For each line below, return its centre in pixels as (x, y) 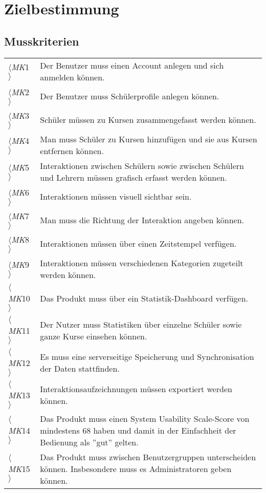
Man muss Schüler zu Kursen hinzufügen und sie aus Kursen (149, 139)
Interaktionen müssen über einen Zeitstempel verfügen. (138, 244)
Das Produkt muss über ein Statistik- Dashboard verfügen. (144, 298)
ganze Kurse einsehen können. (94, 336)
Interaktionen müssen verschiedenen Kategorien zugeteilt (142, 263)
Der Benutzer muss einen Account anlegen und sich (132, 65)
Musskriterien (42, 41)
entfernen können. (72, 151)
